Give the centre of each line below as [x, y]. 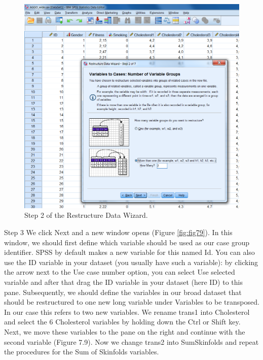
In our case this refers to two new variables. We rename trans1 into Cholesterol [127, 312]
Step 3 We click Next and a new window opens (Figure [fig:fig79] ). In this [118, 232]
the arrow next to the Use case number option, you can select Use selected [120, 272]
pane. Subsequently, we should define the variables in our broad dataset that [123, 292]
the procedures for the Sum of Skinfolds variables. [82, 352]
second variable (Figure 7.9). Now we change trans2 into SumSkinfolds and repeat [131, 341]
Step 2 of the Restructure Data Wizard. [86, 215]
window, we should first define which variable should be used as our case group [127, 242]
